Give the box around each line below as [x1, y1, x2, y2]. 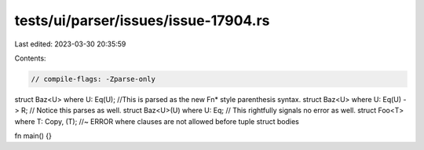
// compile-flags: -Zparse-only [31, 75, 156, 83]
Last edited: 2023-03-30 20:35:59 [14, 39, 126, 49]
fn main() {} [14, 131, 53, 141]
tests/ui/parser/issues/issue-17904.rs [14, 12, 270, 29]
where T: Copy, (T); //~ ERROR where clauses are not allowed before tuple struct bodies [14, 116, 300, 126]
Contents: [14, 53, 46, 63]
